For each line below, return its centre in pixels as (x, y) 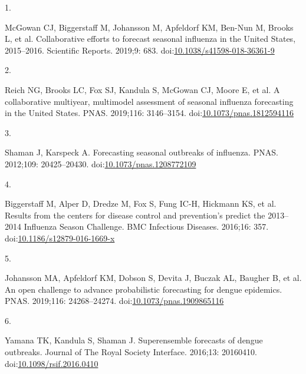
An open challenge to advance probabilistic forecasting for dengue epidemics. (144, 289)
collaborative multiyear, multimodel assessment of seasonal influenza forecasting (149, 101)
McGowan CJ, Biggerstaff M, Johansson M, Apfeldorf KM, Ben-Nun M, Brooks (149, 27)
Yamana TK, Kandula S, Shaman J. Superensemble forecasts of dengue (134, 340)
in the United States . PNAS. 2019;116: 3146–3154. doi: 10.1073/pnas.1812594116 (149, 113)
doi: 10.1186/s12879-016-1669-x (60, 238)
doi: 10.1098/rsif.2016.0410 (52, 363)
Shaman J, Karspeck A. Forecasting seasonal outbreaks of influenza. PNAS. (142, 152)
